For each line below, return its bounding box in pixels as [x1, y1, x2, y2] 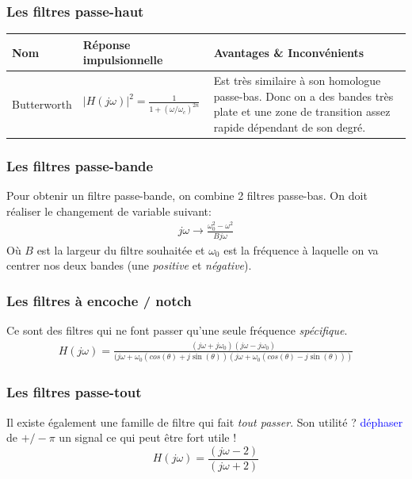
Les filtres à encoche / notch [6, 290, 192, 310]
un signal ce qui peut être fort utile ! [59, 429, 237, 446]
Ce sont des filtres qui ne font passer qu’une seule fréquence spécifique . [6, 322, 348, 339]
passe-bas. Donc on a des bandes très [213, 87, 394, 104]
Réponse [82, 36, 131, 52]
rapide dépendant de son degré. [213, 118, 366, 135]
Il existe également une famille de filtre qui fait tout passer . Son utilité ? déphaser [6, 413, 403, 430]
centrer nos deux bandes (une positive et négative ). [6, 257, 252, 274]
